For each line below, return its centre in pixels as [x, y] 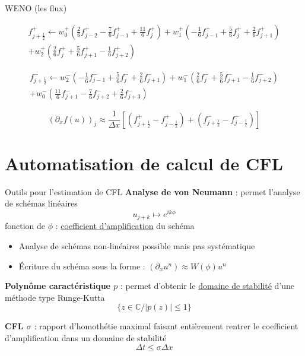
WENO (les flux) [36, 8]
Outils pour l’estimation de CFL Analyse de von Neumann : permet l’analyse [152, 191]
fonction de [25, 226]
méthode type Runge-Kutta [55, 297]
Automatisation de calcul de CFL [144, 163]
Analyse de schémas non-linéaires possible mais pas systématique [137, 246]
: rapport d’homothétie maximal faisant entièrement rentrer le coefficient [166, 326]
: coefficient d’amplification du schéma [125, 226]
